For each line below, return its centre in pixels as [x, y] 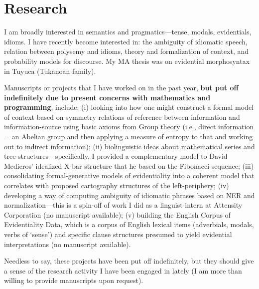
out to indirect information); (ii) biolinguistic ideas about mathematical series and [129, 146]
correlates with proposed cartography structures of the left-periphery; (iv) [117, 185]
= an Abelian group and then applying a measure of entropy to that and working [129, 137]
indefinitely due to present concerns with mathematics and [107, 97]
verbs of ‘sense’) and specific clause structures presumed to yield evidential [118, 234]
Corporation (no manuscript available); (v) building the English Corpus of [117, 214]
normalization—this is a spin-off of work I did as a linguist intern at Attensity [123, 205]
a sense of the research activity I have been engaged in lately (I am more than [123, 270]
